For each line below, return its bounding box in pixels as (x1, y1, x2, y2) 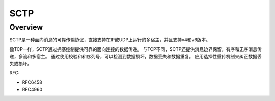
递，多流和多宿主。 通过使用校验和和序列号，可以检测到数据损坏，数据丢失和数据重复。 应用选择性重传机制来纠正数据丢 (9, 54, 262, 60)
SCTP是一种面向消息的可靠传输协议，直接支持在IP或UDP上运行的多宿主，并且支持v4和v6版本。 (9, 37, 211, 43)
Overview (9, 22, 43, 32)
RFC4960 (22, 86, 43, 92)
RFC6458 (22, 79, 43, 85)
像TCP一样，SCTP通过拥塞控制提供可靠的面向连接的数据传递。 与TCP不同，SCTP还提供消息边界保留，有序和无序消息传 (9, 46, 262, 52)
